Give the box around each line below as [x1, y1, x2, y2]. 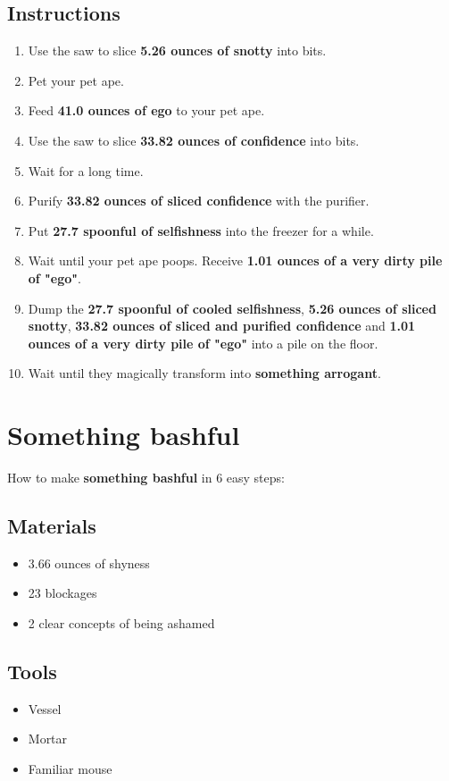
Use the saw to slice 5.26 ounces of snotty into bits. [28, 41, 327, 60]
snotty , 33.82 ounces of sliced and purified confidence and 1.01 [28, 316, 416, 335]
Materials [7, 512, 96, 540]
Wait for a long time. [28, 161, 144, 180]
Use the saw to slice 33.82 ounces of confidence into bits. [28, 130, 360, 149]
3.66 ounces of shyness [28, 553, 150, 572]
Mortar [28, 729, 68, 748]
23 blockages [28, 584, 97, 602]
